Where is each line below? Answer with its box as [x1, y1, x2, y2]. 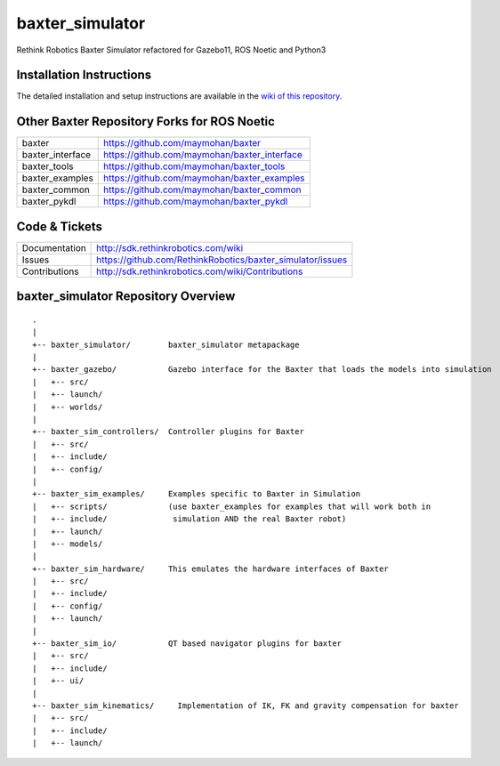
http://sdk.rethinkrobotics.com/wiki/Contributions [96, 265, 303, 278]
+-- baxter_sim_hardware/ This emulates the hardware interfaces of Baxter [32, 563, 389, 574]
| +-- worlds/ [32, 401, 103, 412]
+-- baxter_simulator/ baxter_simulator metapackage [32, 339, 300, 350]
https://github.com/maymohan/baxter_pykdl [103, 196, 288, 208]
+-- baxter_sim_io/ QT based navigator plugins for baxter [32, 639, 343, 649]
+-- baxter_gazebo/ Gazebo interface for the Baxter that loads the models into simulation [32, 365, 493, 375]
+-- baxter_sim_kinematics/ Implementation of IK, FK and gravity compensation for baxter [32, 701, 460, 711]
